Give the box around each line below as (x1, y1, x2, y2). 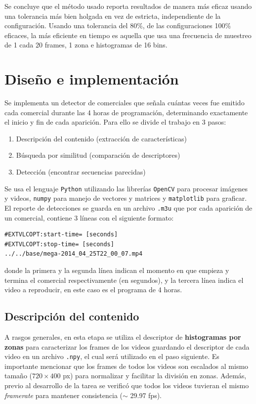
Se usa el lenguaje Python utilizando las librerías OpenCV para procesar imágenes (4, 183, 248, 193)
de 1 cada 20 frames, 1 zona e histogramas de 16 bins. (4, 40, 168, 50)
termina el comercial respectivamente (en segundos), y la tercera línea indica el (4, 274, 244, 285)
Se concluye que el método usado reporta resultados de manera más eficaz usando (4, 1, 252, 11)
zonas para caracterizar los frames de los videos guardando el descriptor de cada (4, 341, 250, 352)
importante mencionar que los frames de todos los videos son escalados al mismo (4, 360, 249, 371)
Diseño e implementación (4, 69, 179, 89)
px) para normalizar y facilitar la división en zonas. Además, (63, 370, 247, 381)
